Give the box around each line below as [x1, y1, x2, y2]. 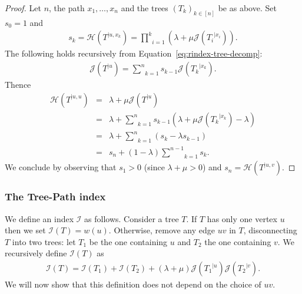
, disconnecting [243, 224, 297, 236]
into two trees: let [12, 235, 76, 247]
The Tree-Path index [5, 189, 106, 204]
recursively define [5, 247, 67, 259]
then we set [5, 224, 46, 236]
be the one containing [89, 235, 168, 247]
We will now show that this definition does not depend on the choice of [5, 278, 261, 290]
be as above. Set [218, 2, 277, 14]
